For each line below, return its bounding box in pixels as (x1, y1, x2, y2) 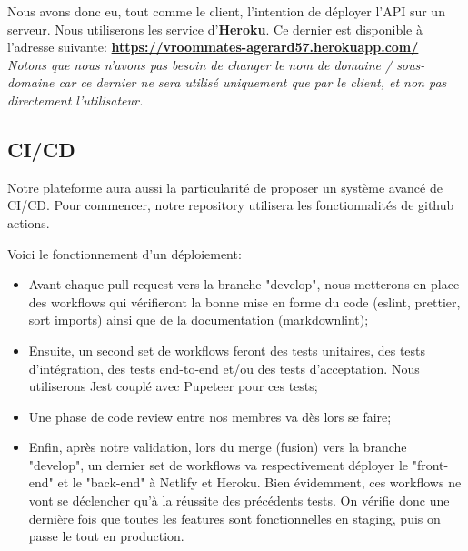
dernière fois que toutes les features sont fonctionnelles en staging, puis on (28, 508, 441, 527)
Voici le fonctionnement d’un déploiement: (7, 244, 242, 263)
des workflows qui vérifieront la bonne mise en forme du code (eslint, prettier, (28, 292, 461, 311)
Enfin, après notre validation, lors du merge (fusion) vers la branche (28, 437, 407, 456)
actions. (7, 213, 50, 232)
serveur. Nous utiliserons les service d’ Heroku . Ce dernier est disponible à (7, 19, 423, 38)
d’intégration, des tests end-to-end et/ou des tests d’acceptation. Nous (28, 358, 420, 377)
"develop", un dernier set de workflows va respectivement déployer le (28, 455, 409, 474)
